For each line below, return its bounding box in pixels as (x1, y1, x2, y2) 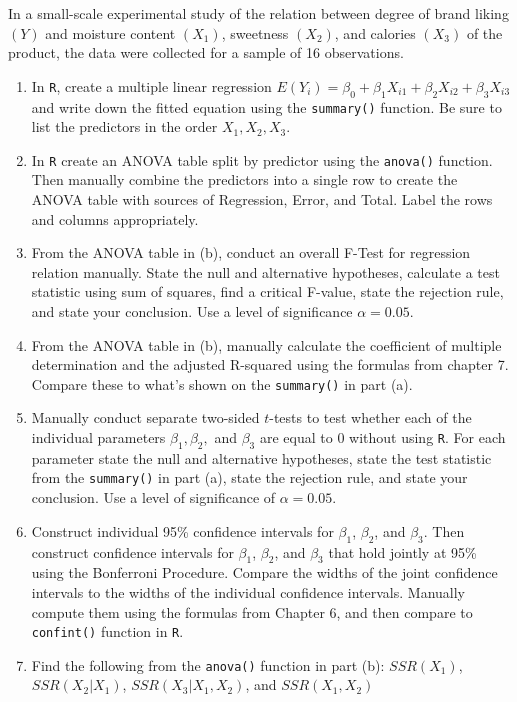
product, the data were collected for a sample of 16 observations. (8, 42, 404, 63)
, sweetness (221, 22, 289, 43)
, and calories (334, 22, 416, 43)
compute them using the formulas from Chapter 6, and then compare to (31, 601, 473, 622)
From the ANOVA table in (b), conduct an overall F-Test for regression (31, 242, 471, 263)
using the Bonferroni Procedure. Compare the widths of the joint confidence (31, 562, 498, 583)
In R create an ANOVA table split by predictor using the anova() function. (31, 149, 493, 170)
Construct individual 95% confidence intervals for (31, 520, 334, 541)
